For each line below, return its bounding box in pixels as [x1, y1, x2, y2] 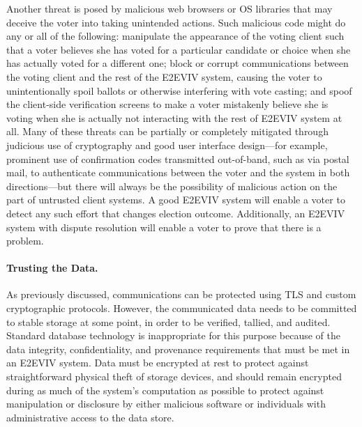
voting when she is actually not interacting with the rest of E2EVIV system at [6, 110, 342, 125]
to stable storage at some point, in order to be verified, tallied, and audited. [6, 314, 331, 329]
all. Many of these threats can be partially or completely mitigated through [6, 124, 329, 139]
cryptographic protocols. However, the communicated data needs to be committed [6, 301, 357, 316]
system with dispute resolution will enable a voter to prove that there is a [6, 219, 322, 234]
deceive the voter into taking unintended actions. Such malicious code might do [6, 15, 346, 29]
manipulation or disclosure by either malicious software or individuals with [6, 396, 326, 411]
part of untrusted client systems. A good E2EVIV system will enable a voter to [6, 192, 345, 207]
